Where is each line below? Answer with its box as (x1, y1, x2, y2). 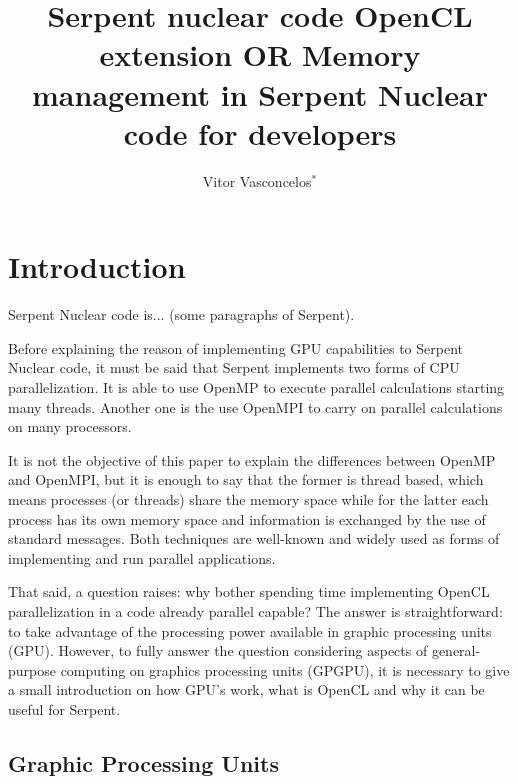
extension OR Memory (99, 34, 421, 75)
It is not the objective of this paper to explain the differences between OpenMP (8, 449, 496, 470)
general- (431, 640, 481, 661)
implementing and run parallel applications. (8, 547, 276, 568)
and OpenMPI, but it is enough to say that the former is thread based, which (8, 469, 484, 490)
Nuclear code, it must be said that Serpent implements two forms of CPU (8, 357, 460, 378)
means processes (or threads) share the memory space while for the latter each (8, 488, 489, 509)
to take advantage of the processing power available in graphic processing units (8, 620, 492, 641)
